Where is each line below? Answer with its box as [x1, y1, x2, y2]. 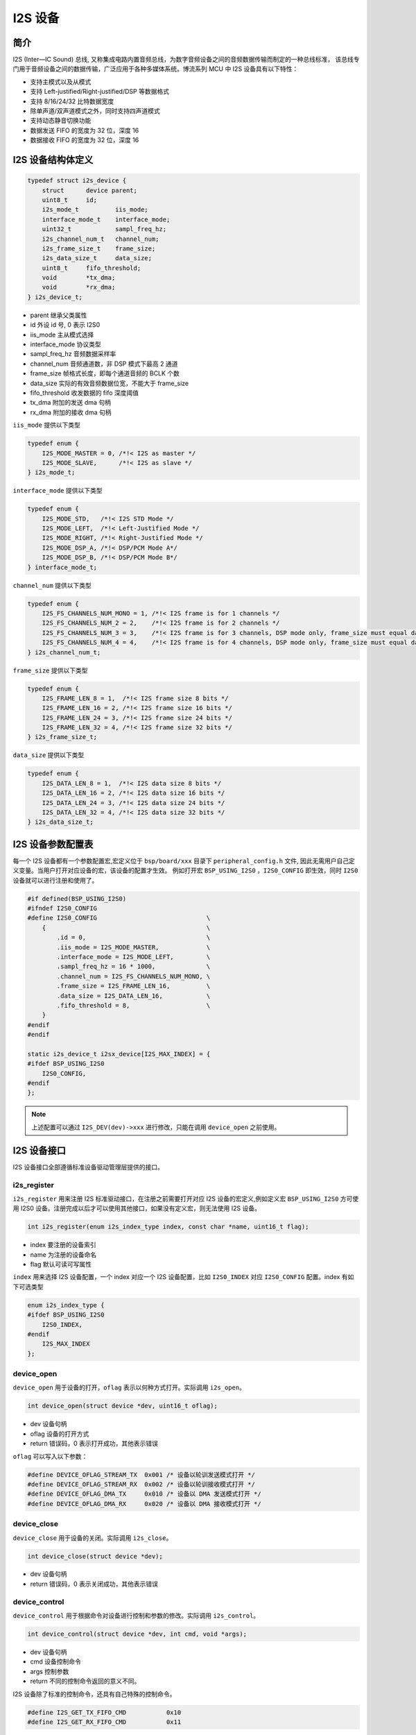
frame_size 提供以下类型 [12, 666, 88, 675]
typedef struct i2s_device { [27, 177, 127, 185]
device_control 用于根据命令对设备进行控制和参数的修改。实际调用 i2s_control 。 [12, 1611, 260, 1620]
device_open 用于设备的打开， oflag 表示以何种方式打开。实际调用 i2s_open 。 [12, 1383, 246, 1391]
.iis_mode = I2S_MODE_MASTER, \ [56, 943, 211, 951]
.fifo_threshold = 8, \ [56, 1001, 211, 1009]
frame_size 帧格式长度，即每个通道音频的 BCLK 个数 [30, 369, 180, 378]
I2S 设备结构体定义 [12, 154, 94, 166]
